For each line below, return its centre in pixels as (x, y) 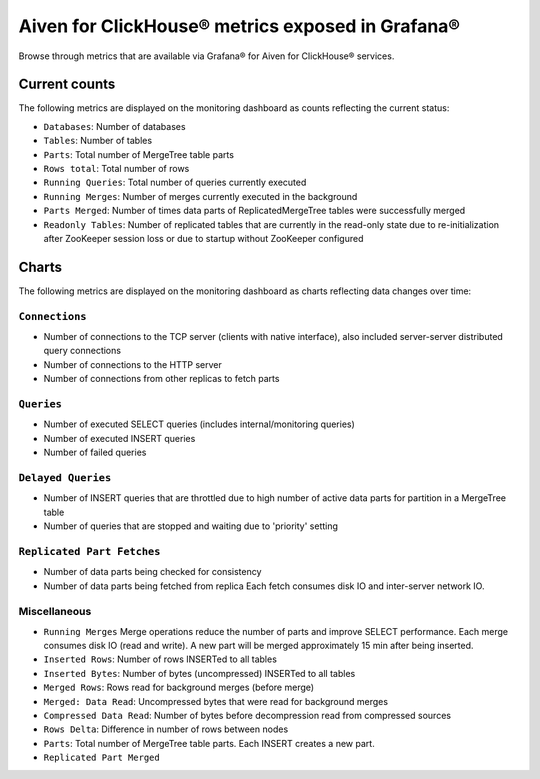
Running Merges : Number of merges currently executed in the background (200, 196)
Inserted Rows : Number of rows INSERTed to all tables (160, 659)
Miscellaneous (55, 612)
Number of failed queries (95, 452)
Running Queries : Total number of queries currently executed (175, 182)
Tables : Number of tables (98, 141)
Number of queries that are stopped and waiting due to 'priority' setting (191, 526)
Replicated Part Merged (101, 758)
